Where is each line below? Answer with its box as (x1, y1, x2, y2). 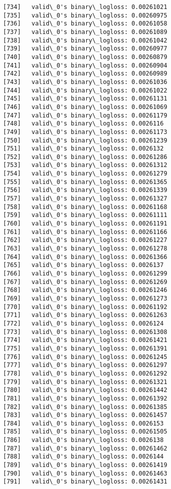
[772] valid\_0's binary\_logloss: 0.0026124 (3, 319, 164, 327)
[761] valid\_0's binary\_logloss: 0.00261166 (3, 228, 168, 235)
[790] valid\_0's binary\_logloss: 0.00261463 (3, 469, 168, 477)
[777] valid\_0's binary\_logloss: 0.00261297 (3, 361, 168, 369)
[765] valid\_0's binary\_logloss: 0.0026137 (3, 261, 164, 269)
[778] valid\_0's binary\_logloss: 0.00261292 (3, 369, 168, 377)
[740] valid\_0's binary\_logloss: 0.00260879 (3, 53, 168, 60)
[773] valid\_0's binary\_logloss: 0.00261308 (3, 328, 168, 335)
